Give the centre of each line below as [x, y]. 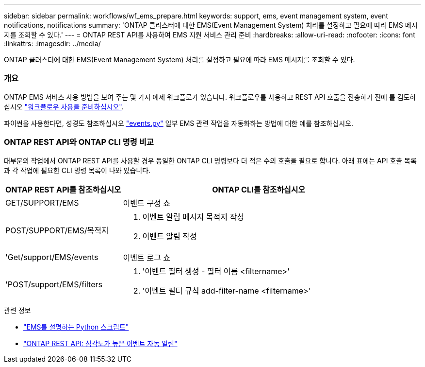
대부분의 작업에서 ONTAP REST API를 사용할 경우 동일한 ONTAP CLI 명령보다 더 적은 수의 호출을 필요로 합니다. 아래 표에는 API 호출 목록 [210, 160]
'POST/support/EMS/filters [54, 284]
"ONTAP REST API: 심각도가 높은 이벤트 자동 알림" [100, 343]
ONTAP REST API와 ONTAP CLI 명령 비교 [79, 142]
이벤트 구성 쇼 [147, 203]
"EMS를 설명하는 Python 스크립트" [76, 327]
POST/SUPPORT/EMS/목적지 [57, 230]
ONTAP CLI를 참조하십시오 [259, 189]
